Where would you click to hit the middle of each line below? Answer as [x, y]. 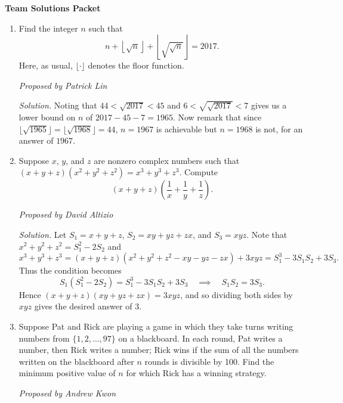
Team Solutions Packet [53, 8]
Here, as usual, [46, 65]
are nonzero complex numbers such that [167, 160]
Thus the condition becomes [70, 270]
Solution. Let [43, 234]
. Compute [199, 172]
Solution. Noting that [58, 105]
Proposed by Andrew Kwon [67, 393]
